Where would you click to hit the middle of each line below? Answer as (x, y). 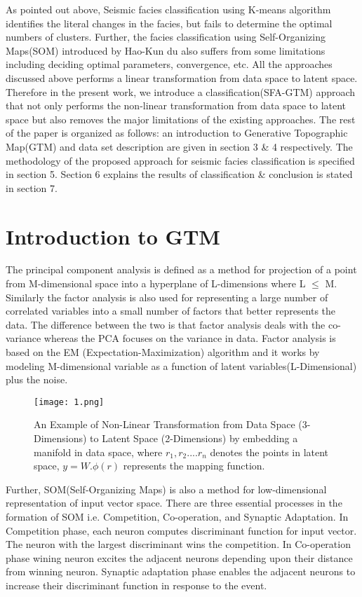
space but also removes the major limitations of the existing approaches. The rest (181, 119)
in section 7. (32, 187)
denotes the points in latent (269, 452)
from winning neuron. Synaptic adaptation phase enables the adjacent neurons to (181, 571)
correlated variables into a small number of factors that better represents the (171, 311)
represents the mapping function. (194, 466)
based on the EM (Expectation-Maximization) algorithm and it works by (163, 352)
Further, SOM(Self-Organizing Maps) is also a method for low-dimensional (166, 489)
